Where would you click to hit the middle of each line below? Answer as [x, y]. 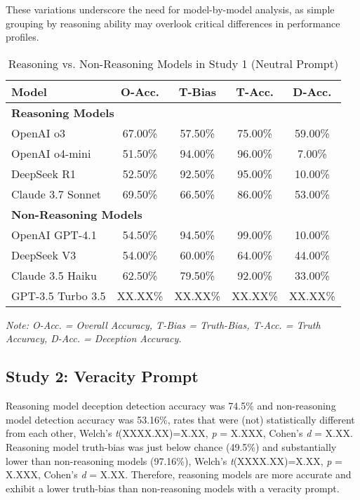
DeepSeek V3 [44, 255]
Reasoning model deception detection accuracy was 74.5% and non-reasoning [171, 406]
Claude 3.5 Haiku [54, 275]
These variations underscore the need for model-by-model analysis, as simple [170, 9]
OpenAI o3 [38, 133]
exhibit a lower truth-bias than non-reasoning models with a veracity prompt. [173, 488]
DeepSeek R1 [44, 173]
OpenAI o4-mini [51, 153]
